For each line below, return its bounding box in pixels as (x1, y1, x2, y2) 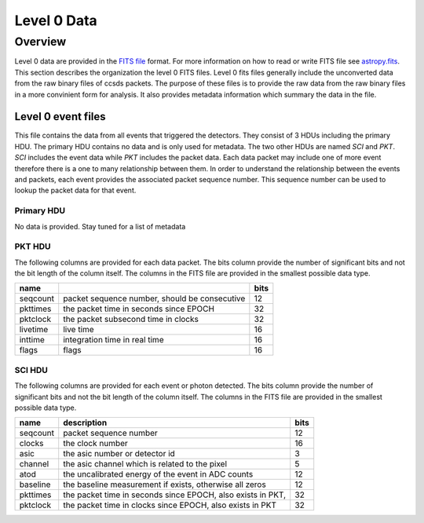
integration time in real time (63, 335, 164, 346)
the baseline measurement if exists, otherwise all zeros (63, 479, 266, 490)
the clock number (63, 438, 129, 449)
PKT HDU (14, 241, 51, 252)
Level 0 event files (14, 110, 106, 123)
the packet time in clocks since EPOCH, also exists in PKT (63, 499, 277, 510)
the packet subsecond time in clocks (63, 314, 199, 325)
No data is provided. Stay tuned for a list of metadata (14, 221, 186, 231)
